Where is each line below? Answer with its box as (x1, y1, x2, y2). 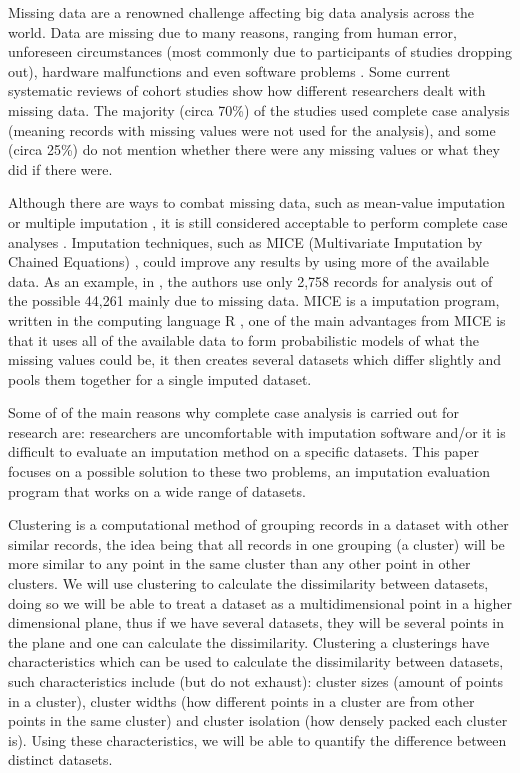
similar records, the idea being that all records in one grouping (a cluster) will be (8, 533, 505, 554)
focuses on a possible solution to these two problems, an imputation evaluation (8, 461, 491, 482)
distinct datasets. (8, 749, 113, 770)
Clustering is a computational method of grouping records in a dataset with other (8, 514, 509, 535)
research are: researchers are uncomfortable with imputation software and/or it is (8, 421, 506, 442)
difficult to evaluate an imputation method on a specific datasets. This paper (8, 441, 479, 462)
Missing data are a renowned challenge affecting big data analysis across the (8, 2, 475, 22)
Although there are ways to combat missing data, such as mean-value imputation (8, 192, 506, 213)
